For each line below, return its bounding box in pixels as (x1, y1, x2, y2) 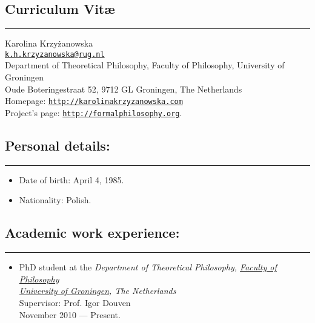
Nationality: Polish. (19, 194, 91, 206)
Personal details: (5, 135, 110, 154)
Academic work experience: (5, 223, 180, 242)
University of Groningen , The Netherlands (19, 284, 176, 297)
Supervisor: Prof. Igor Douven (19, 296, 131, 308)
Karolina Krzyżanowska (5, 37, 93, 50)
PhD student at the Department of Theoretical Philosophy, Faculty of (19, 261, 277, 273)
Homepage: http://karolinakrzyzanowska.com (5, 94, 183, 107)
